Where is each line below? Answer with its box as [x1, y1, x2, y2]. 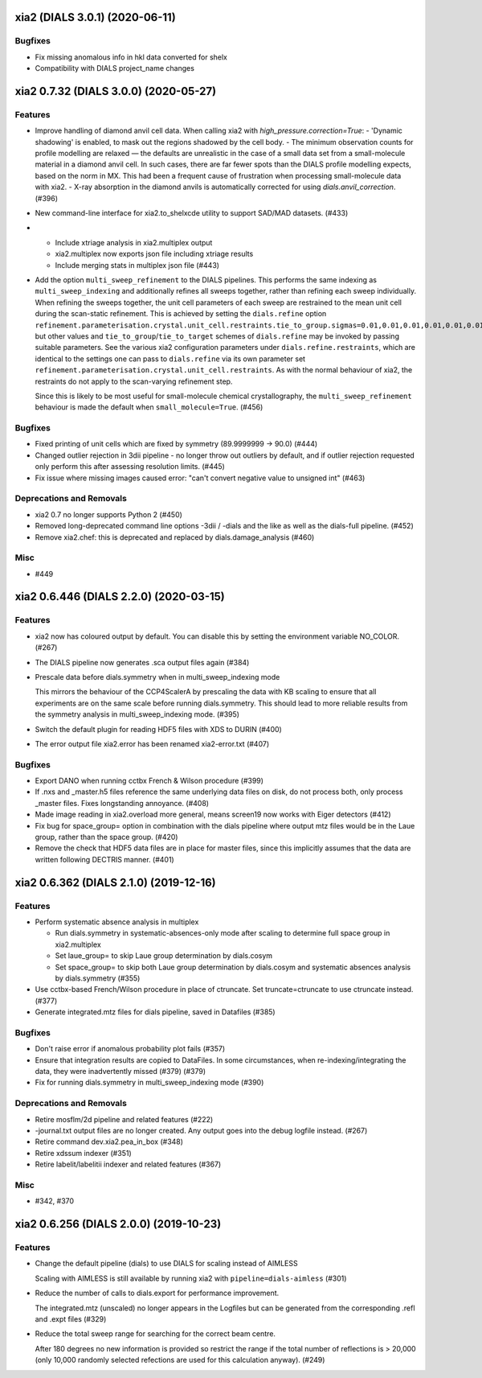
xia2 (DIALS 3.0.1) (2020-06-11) [14, 10, 176, 24]
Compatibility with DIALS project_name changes [35, 64, 194, 73]
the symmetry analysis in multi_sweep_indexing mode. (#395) [35, 710, 240, 719]
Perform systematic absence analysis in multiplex [35, 917, 199, 927]
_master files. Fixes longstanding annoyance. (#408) [35, 798, 209, 808]
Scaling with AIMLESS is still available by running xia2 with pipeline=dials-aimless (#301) [35, 1273, 347, 1283]
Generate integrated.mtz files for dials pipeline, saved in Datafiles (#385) [35, 1007, 276, 1017]
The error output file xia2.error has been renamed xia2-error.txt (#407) [35, 738, 269, 748]
